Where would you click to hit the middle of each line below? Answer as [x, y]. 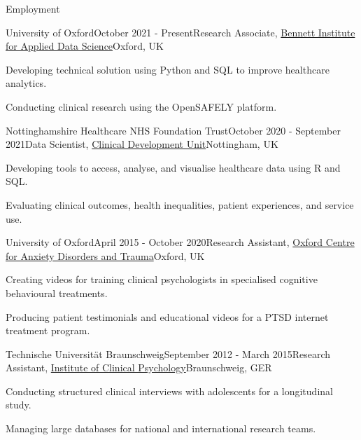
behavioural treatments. [57, 293]
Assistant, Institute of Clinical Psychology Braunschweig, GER [139, 367]
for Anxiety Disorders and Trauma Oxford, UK [105, 255]
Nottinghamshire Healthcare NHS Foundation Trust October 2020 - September [173, 130]
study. [19, 405]
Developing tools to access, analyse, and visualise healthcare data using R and [173, 167]
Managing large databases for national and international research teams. [161, 428]
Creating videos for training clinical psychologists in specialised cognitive [162, 279]
